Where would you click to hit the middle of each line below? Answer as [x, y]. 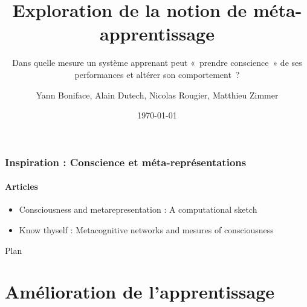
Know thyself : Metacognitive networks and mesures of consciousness [146, 230]
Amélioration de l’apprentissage [140, 292]
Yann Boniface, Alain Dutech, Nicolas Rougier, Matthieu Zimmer [157, 95]
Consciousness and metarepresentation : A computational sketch [138, 209]
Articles [21, 186]
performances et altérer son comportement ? [157, 74]
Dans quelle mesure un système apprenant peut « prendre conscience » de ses [157, 63]
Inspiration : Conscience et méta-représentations [126, 162]
